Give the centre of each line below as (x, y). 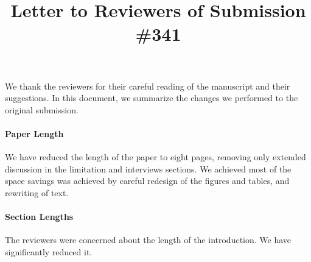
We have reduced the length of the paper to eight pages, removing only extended (155, 157)
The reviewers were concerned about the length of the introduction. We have (148, 240)
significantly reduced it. (49, 251)
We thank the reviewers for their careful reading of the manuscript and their (148, 86)
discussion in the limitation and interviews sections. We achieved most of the (148, 168)
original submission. (42, 109)
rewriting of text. (37, 192)
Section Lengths (39, 217)
